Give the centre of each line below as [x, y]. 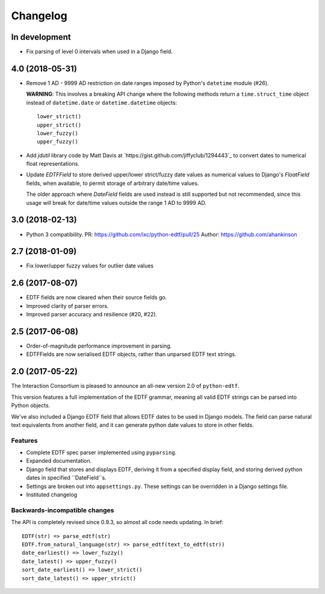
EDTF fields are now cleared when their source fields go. [97, 298]
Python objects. [31, 405]
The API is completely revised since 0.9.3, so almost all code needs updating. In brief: [117, 522]
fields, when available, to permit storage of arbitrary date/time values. [113, 183]
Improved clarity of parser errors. [67, 306]
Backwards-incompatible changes [63, 510]
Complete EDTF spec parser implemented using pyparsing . [101, 452]
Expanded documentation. [59, 461]
